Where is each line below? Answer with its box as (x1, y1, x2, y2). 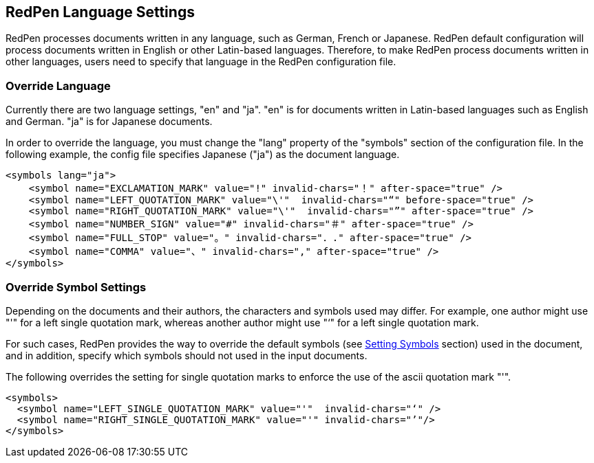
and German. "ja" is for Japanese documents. (6, 115, 213, 128)
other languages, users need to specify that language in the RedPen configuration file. (6, 56, 396, 68)
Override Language (6, 78, 111, 93)
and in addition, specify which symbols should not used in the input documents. (6, 349, 368, 361)
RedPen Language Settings (6, 3, 195, 21)
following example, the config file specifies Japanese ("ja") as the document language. (6, 148, 400, 161)
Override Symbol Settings (6, 280, 147, 294)
